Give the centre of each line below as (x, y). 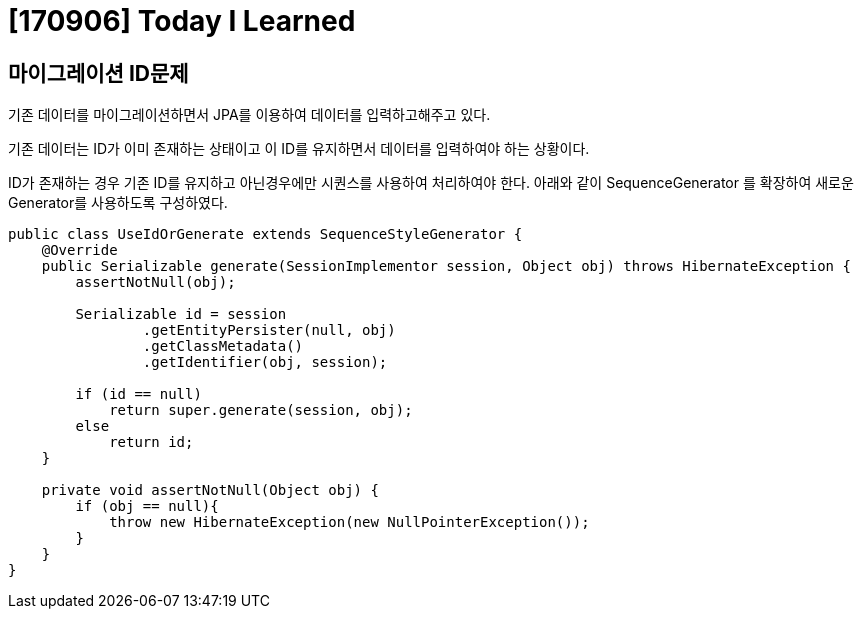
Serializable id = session (181, 314)
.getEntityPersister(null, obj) (269, 330)
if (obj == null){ (147, 506)
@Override (79, 250)
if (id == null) (138, 394)
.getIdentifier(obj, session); (265, 362)
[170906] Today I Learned (182, 21)
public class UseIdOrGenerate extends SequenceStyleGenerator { (265, 234)
